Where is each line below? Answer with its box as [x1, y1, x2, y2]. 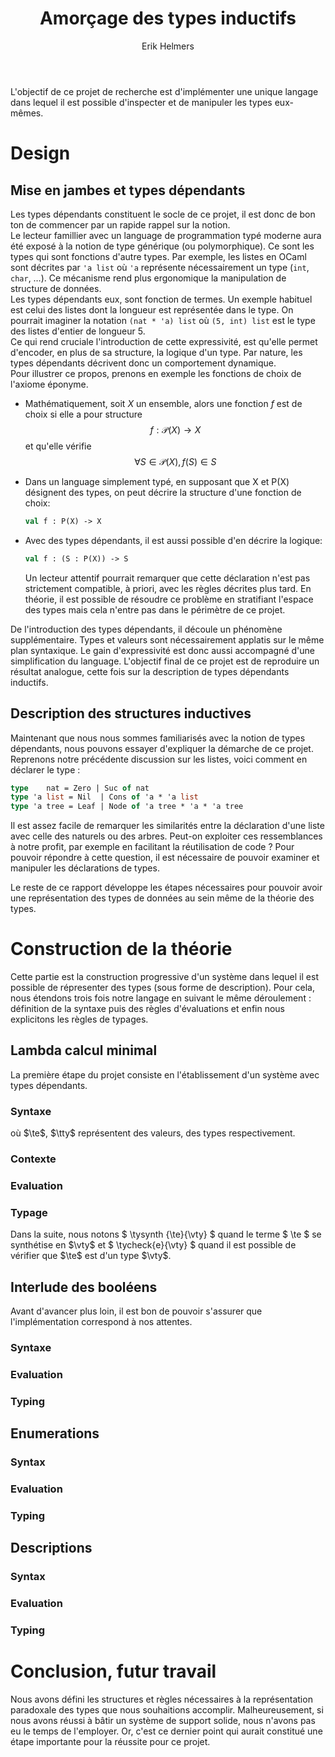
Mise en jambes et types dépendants [10, 182, 246, 199]
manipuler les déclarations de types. [10, 862, 160, 874]
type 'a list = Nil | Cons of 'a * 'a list [10, 792, 199, 802]
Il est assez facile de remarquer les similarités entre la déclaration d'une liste [10, 820, 325, 832]
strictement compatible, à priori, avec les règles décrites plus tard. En [24, 582, 312, 594]
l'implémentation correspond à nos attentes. [10, 1316, 193, 1328]
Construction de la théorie [10, 938, 233, 961]
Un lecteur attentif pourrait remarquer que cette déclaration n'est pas [24, 572, 311, 584]
